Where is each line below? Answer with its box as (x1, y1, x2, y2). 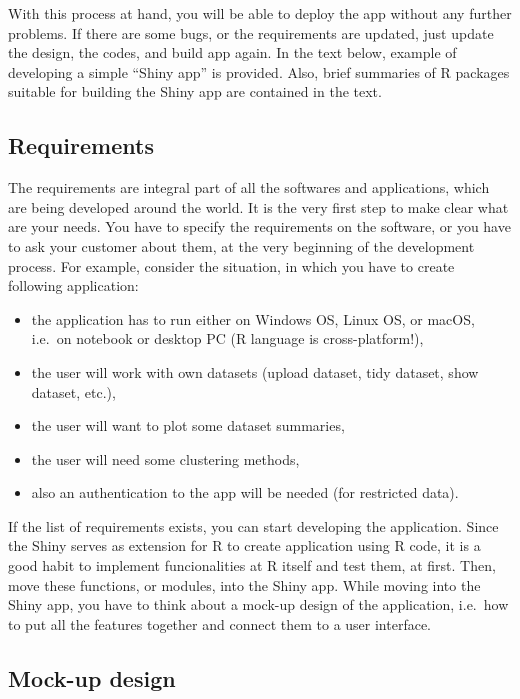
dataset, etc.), (31, 381, 116, 402)
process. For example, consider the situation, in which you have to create (8, 255, 455, 276)
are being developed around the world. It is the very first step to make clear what (8, 196, 509, 217)
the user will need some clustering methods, (31, 448, 300, 469)
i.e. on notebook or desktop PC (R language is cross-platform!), (31, 328, 424, 349)
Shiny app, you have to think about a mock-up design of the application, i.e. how (8, 594, 509, 615)
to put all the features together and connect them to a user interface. (8, 613, 432, 634)
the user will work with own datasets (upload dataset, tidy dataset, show (31, 361, 479, 382)
